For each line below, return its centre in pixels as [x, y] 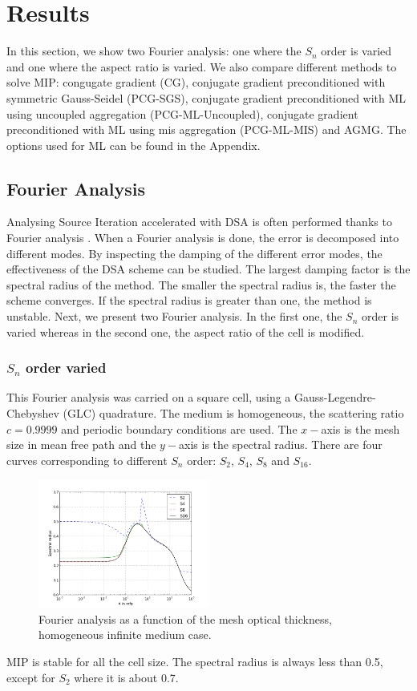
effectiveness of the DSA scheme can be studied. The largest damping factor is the [208, 269]
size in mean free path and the [81, 445]
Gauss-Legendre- [335, 397]
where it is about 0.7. [126, 677]
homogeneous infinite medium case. [125, 634]
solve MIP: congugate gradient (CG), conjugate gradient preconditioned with [196, 82]
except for [31, 677]
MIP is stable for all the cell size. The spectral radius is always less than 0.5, [195, 661]
